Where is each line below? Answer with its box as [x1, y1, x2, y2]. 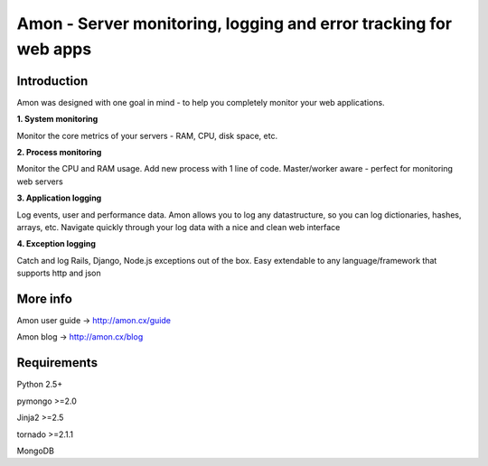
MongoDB [16, 445, 54, 456]
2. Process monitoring [16, 147, 102, 158]
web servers [16, 176, 63, 187]
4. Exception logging [16, 238, 97, 249]
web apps [16, 39, 92, 59]
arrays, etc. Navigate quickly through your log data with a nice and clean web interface [16, 221, 341, 232]
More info [16, 291, 72, 306]
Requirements [16, 355, 99, 370]
